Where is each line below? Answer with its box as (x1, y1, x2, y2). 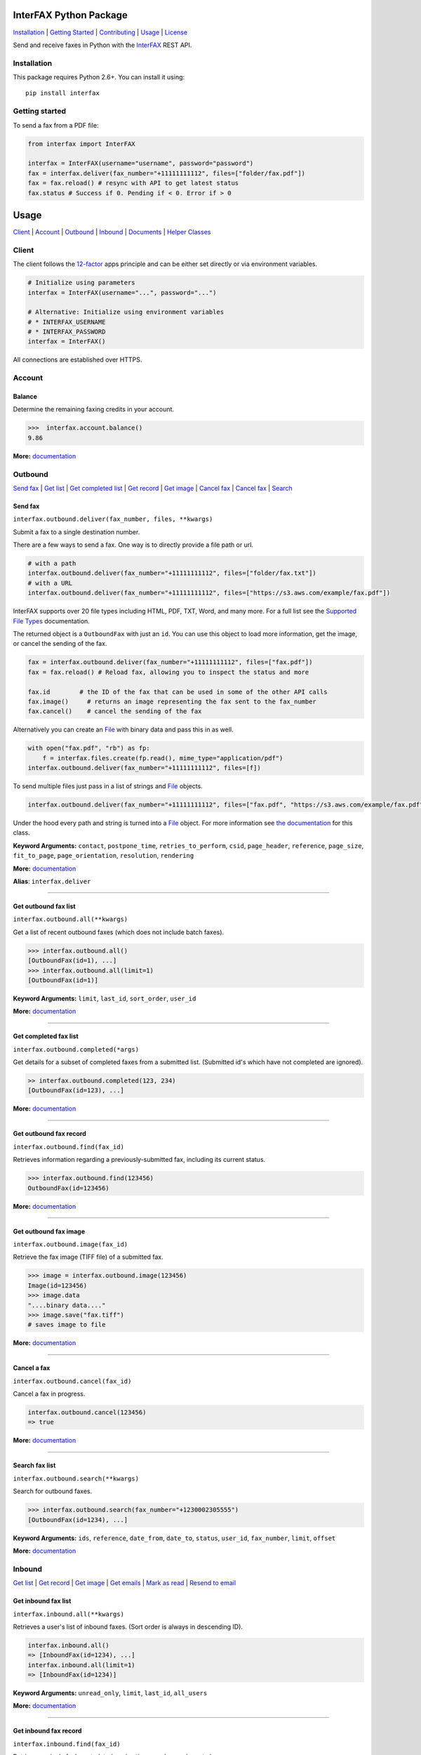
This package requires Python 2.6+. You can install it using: (13, 73, 185, 81)
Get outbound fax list (13, 902, 76, 910)
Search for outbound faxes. (13, 1487, 93, 1495)
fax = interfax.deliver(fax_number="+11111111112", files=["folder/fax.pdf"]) (27, 169, 305, 177)
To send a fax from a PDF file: (13, 121, 99, 129)
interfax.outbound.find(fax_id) (13, 1143, 124, 1151)
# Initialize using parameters (27, 279, 136, 287)
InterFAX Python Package (13, 9, 128, 21)
